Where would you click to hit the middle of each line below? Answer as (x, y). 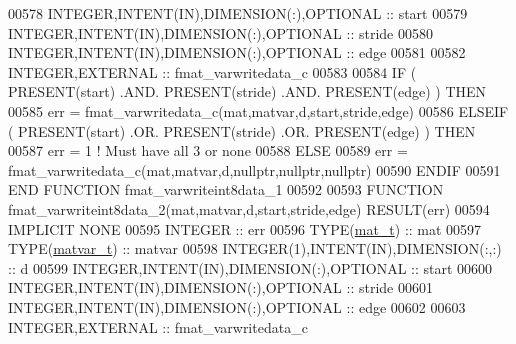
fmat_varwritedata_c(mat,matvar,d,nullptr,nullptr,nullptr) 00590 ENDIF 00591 (254, 169)
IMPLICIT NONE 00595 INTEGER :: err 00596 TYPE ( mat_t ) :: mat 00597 (245, 228)
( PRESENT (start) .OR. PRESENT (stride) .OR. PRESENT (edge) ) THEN (242, 130)
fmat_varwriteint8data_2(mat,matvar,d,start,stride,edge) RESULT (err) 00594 (249, 208)
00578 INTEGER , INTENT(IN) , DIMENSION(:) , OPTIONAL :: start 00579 (238, 13)
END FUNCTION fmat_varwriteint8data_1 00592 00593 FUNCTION (226, 189)
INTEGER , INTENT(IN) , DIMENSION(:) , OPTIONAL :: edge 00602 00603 (237, 306)
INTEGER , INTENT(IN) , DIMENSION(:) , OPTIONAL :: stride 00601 (220, 287)
